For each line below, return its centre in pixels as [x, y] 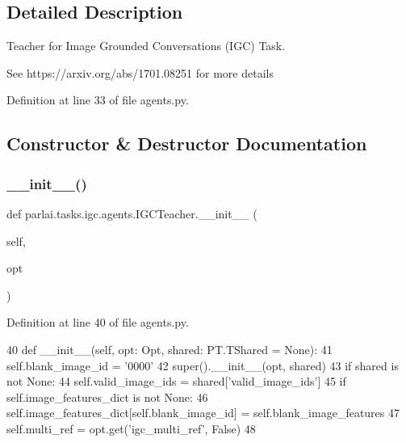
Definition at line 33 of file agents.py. [98, 100]
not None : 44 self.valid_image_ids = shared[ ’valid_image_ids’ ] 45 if [176, 381]
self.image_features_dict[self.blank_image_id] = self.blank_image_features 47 [203, 413]
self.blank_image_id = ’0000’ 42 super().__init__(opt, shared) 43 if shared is [203, 365]
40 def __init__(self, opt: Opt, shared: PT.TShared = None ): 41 [170, 349]
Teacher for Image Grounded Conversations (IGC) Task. [146, 46]
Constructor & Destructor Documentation [187, 143]
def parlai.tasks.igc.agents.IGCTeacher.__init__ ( [132, 213]
